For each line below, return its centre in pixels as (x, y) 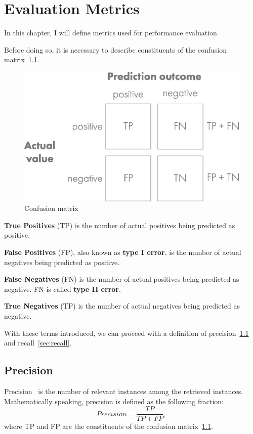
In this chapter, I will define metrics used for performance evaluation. (112, 33)
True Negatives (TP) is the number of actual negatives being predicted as (122, 306)
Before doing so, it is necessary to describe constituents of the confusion (115, 49)
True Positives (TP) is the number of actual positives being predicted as (120, 225)
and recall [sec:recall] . (38, 343)
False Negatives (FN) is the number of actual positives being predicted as (122, 279)
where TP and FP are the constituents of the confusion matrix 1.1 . (109, 426)
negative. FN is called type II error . (62, 289)
